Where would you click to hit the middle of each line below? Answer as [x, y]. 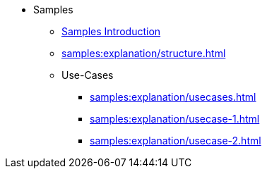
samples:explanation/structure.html [144, 53]
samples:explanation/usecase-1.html [175, 119]
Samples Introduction [111, 31]
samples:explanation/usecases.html [173, 97]
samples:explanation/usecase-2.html [176, 141]
